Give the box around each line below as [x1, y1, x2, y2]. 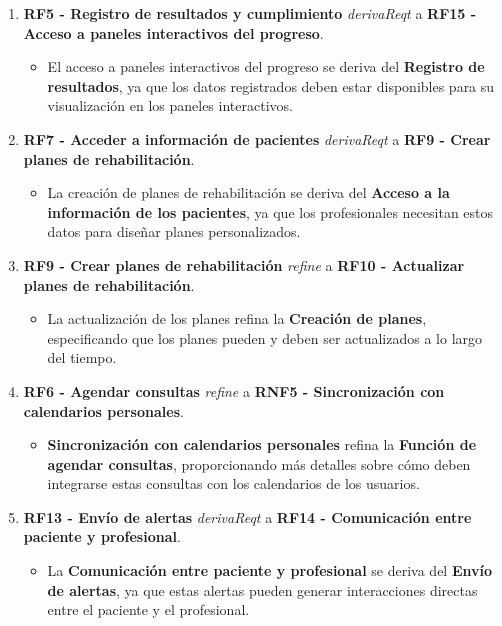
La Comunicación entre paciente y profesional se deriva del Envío [47, 560, 493, 581]
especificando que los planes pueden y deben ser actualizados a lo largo [47, 327, 483, 348]
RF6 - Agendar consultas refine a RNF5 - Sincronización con [23, 380, 445, 401]
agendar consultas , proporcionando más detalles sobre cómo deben [47, 453, 471, 474]
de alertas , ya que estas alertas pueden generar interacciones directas [47, 579, 478, 600]
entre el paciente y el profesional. [47, 599, 250, 620]
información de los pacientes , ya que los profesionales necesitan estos [47, 201, 494, 222]
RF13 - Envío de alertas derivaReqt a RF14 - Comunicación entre [23, 506, 472, 527]
